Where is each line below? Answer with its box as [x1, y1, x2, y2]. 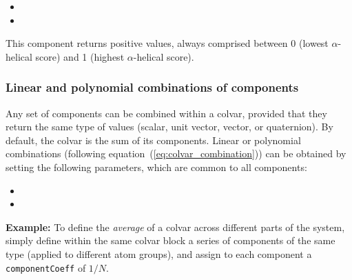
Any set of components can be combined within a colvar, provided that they [6, 106, 327, 120]
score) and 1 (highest [35, 49, 125, 63]
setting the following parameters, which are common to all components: [6, 159, 307, 174]
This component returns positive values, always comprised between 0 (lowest [6, 36, 329, 50]
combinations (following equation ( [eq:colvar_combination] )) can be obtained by [6, 146, 346, 161]
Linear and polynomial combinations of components [6, 79, 299, 96]
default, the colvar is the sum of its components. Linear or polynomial [6, 132, 301, 147]
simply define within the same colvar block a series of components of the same [6, 233, 335, 248]
